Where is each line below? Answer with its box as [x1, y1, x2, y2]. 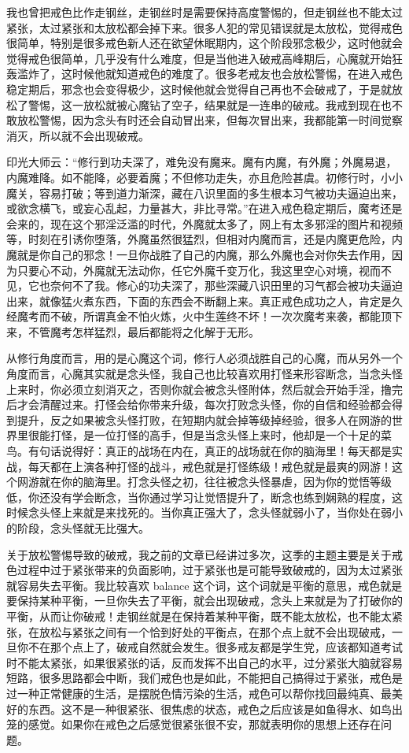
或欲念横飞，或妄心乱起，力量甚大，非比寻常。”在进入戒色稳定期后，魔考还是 [6, 200, 403, 217]
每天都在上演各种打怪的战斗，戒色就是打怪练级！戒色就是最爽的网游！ [28, 458, 392, 474]
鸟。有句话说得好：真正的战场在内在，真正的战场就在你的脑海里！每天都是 [6, 443, 392, 459]
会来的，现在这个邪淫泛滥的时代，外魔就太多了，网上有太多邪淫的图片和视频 [6, 215, 403, 232]
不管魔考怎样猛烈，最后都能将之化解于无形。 [28, 323, 260, 339]
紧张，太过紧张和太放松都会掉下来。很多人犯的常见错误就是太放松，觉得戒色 [6, 19, 403, 35]
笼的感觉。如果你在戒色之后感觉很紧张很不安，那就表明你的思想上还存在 [6, 716, 381, 733]
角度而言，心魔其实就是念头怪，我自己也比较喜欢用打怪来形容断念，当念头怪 [6, 365, 403, 382]
